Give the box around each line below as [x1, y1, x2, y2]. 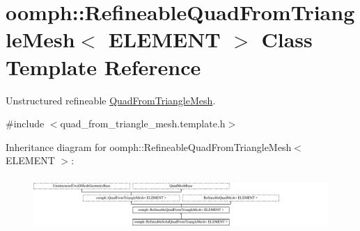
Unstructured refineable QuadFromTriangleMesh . [6, 93, 216, 107]
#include [6, 116, 45, 131]
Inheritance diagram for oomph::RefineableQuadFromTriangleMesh [6, 139, 292, 154]
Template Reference [6, 52, 201, 81]
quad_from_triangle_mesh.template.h [60, 116, 226, 131]
